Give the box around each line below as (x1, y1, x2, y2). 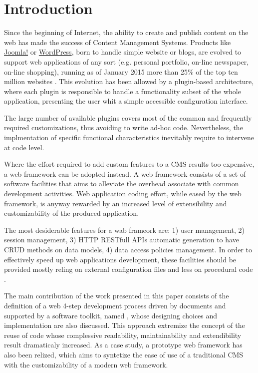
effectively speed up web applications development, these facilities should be (4, 254, 237, 264)
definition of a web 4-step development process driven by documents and (4, 300, 226, 310)
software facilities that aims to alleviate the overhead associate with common (4, 178, 239, 189)
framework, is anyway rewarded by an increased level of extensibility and (4, 198, 227, 208)
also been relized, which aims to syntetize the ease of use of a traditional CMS (4, 349, 244, 359)
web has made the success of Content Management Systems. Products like (4, 37, 231, 47)
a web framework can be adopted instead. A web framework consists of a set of (4, 168, 246, 179)
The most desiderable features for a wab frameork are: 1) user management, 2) (4, 224, 245, 235)
